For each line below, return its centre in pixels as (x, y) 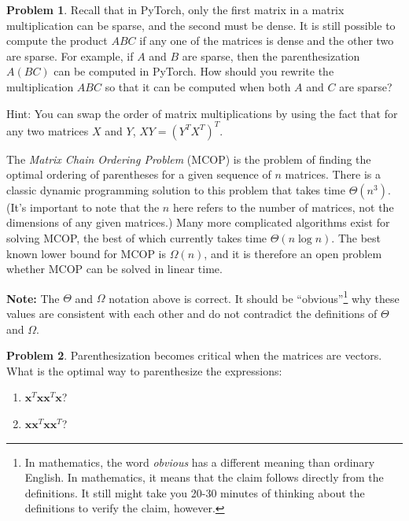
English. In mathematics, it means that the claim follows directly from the (204, 477)
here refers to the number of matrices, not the (283, 207)
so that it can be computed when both (198, 86)
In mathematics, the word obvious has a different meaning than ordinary (200, 462)
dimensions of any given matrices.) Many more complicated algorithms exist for (198, 222)
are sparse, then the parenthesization (271, 55)
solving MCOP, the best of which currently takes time (137, 238)
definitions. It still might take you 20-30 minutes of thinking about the (195, 492)
